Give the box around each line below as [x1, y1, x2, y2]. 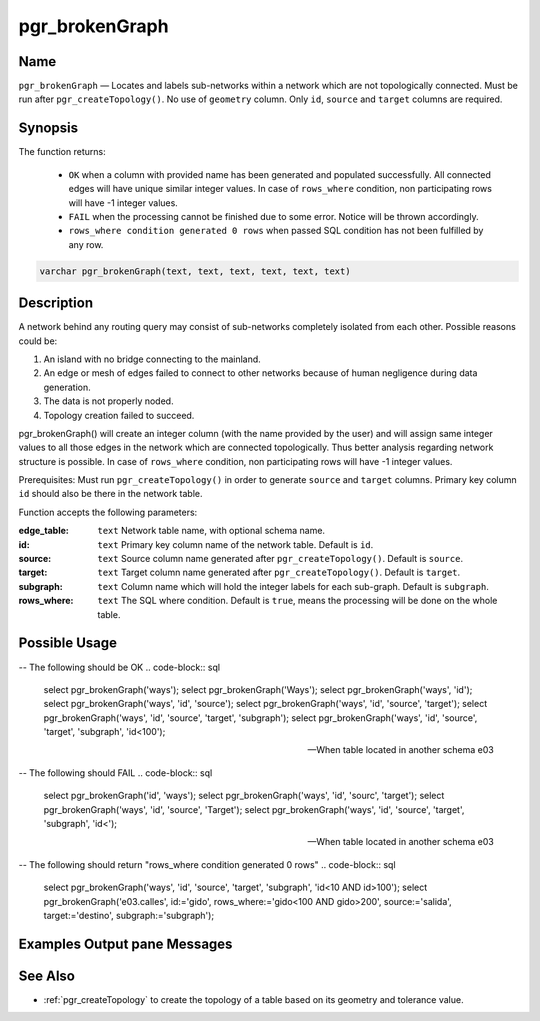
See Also [18, 967, 75, 984]
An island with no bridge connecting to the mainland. [43, 353, 262, 365]
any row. [68, 238, 104, 250]
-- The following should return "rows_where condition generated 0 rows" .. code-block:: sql [18, 858, 396, 870]
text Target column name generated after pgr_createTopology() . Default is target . [97, 566, 461, 579]
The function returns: [18, 146, 106, 158]
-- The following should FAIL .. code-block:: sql [18, 766, 213, 779]
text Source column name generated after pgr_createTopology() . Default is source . [97, 553, 464, 565]
